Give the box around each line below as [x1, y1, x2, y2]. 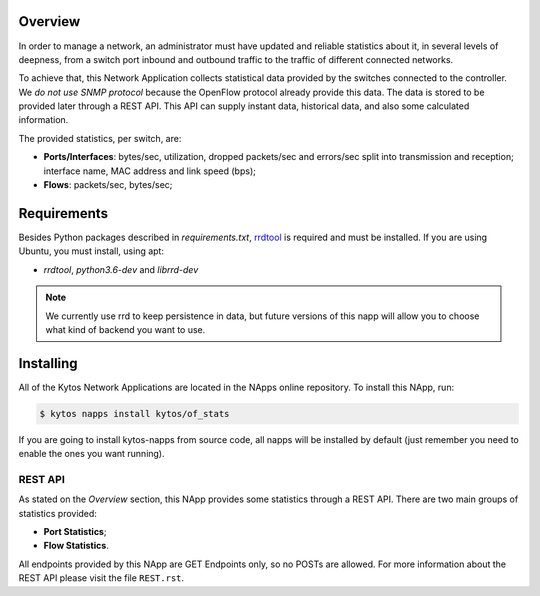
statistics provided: [18, 507, 97, 519]
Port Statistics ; [43, 526, 107, 538]
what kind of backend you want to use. [45, 323, 206, 335]
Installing [18, 355, 79, 372]
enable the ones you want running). [18, 448, 165, 460]
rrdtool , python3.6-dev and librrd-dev [43, 263, 199, 275]
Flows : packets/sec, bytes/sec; [43, 179, 173, 191]
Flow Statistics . [43, 540, 109, 552]
